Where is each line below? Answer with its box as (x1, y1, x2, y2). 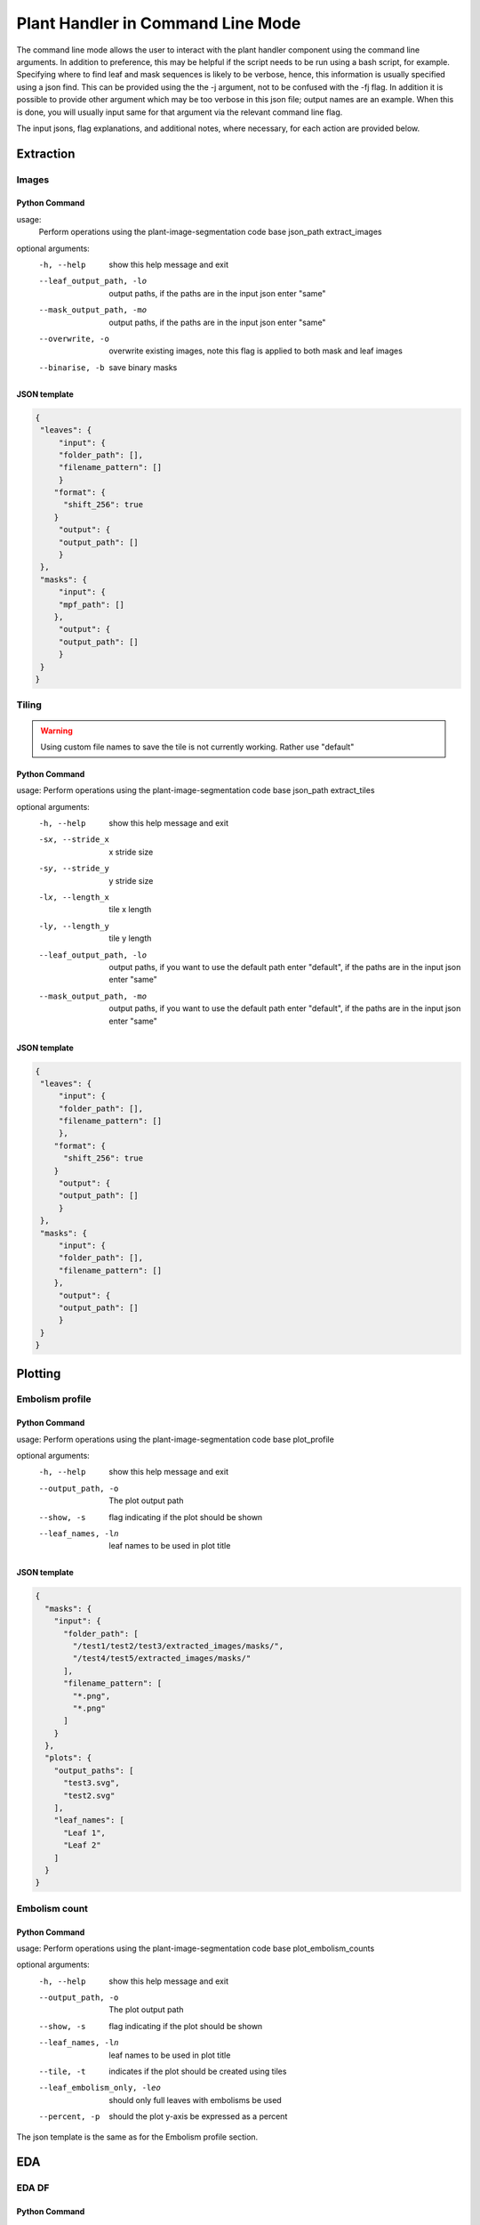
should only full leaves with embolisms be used (108, 2094, 282, 2105)
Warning (40, 725, 73, 736)
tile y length (108, 933, 152, 943)
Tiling (16, 699, 42, 711)
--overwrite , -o (38, 334, 110, 344)
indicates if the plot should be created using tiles (108, 2066, 287, 2077)
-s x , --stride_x (38, 835, 110, 845)
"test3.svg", (63, 1778, 120, 1788)
